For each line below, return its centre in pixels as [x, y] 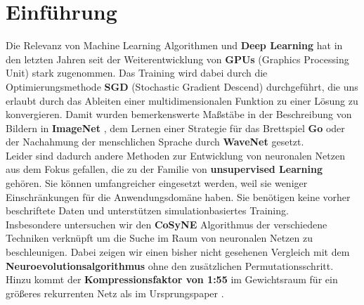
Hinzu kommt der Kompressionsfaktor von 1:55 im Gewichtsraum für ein [172, 279]
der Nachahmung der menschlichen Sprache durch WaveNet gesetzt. [155, 142]
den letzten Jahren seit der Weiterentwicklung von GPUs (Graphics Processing [177, 59]
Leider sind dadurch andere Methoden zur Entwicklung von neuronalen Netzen [175, 155]
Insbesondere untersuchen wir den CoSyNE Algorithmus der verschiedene [167, 224]
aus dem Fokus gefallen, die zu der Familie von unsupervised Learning [164, 169]
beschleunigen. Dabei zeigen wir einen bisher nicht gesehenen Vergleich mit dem [178, 252]
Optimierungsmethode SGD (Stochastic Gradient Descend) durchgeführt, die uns [182, 86]
